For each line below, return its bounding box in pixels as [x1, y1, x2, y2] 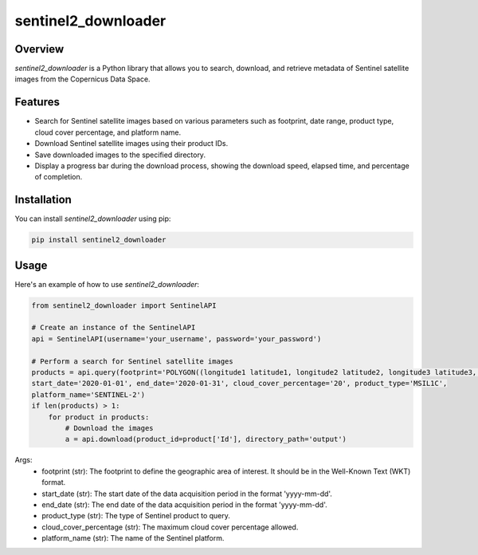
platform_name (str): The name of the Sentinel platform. [41, 533, 225, 543]
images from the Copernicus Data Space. [14, 74, 151, 84]
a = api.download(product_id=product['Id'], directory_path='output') [65, 435, 347, 444]
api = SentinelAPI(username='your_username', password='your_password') [31, 334, 322, 343]
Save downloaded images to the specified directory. [34, 150, 206, 159]
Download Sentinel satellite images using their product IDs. [34, 139, 229, 148]
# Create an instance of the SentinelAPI [31, 323, 196, 333]
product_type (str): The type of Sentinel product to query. [41, 511, 231, 521]
